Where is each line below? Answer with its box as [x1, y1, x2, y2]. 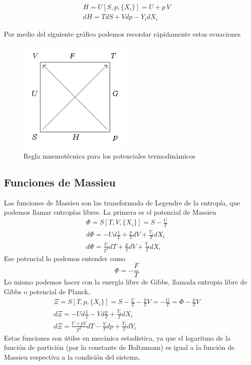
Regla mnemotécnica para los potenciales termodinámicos [23, 150, 195, 161]
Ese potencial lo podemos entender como [4, 253, 126, 263]
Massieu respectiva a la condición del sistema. [4, 351, 140, 362]
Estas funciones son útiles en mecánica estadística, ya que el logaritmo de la [4, 332, 231, 343]
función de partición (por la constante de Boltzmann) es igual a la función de [4, 342, 234, 352]
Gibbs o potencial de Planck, [4, 286, 90, 296]
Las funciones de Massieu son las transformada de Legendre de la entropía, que [4, 197, 240, 207]
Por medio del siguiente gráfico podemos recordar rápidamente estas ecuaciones [4, 28, 241, 39]
